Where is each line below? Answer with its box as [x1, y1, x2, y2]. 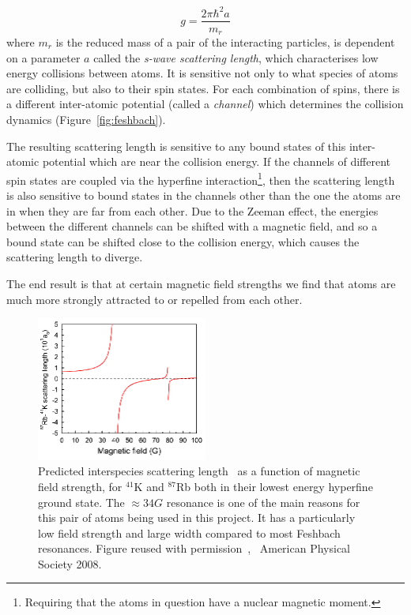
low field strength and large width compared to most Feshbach [38, 524, 341, 541]
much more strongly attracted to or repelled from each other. [6, 291, 303, 307]
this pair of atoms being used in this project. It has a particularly [38, 509, 356, 526]
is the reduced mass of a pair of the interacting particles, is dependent [55, 34, 395, 51]
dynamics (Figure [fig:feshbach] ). [6, 111, 166, 127]
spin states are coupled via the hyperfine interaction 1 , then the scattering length [6, 169, 395, 188]
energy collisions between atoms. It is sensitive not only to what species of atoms [6, 65, 398, 81]
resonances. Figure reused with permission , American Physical [38, 540, 350, 557]
